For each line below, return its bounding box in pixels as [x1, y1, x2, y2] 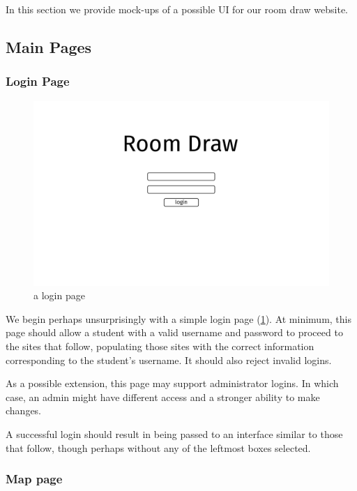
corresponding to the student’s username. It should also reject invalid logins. [6, 352, 332, 367]
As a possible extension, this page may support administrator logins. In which [6, 376, 339, 391]
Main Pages [6, 36, 92, 57]
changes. [6, 403, 42, 418]
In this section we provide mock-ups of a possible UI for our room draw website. [6, 2, 349, 16]
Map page [6, 470, 63, 488]
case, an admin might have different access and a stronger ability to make [6, 389, 320, 404]
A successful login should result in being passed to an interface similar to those [6, 426, 343, 441]
